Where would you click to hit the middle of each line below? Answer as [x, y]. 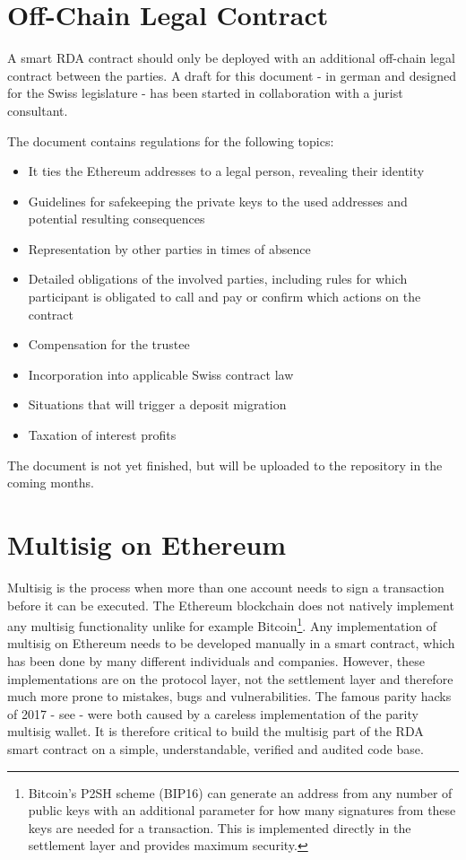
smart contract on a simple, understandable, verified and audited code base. [216, 748]
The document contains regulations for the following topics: [171, 140]
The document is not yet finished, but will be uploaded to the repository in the [225, 465]
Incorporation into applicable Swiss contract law [161, 374]
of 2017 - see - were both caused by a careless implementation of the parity [213, 713]
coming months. [51, 483]
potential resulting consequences [116, 219]
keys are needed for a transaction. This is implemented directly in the [220, 827]
